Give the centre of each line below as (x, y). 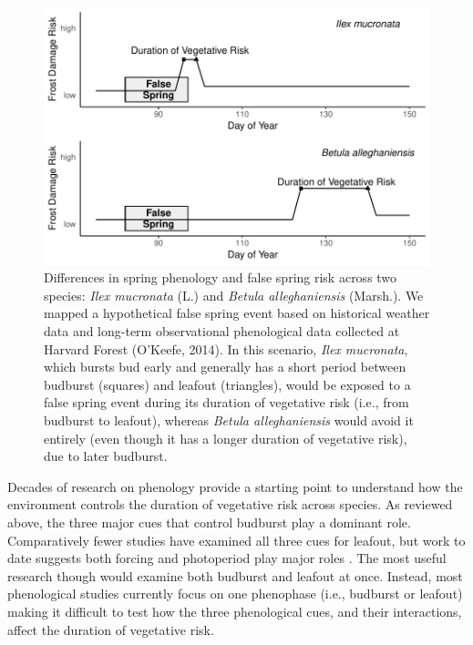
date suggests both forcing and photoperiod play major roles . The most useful (227, 558)
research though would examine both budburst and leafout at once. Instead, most (235, 575)
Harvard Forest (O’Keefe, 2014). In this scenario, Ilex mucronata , (226, 348)
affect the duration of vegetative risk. (111, 629)
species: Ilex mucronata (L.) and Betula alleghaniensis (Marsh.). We (234, 295)
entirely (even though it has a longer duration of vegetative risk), (226, 438)
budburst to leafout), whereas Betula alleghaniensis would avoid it (229, 420)
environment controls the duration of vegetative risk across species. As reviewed (230, 504)
